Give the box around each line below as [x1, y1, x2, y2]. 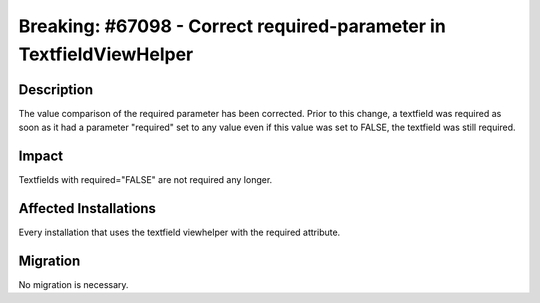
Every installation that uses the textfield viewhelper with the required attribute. [18, 226, 341, 239]
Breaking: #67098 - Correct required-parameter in [18, 15, 447, 37]
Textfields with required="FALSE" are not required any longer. [18, 174, 273, 186]
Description [18, 81, 94, 98]
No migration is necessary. [18, 278, 129, 290]
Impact [18, 148, 64, 165]
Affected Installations [18, 200, 157, 217]
